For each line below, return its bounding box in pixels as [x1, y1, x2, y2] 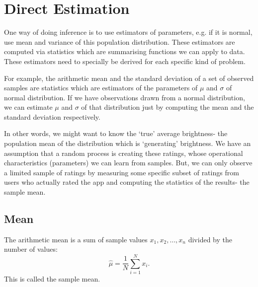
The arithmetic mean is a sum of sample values [4, 234, 148, 244]
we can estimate [4, 102, 53, 112]
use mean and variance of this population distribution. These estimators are [4, 36, 235, 47]
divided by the [188, 234, 232, 244]
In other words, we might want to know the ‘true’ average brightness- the [4, 128, 228, 139]
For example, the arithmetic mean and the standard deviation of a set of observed [4, 72, 254, 83]
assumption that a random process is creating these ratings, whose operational [4, 147, 243, 158]
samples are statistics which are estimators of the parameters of [4, 82, 198, 93]
